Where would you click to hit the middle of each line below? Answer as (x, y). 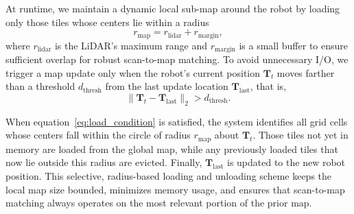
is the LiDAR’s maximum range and (131, 45)
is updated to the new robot (286, 162)
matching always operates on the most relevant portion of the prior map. (159, 203)
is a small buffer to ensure (293, 45)
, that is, (268, 86)
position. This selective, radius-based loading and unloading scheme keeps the (169, 175)
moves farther (306, 72)
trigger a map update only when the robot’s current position (133, 72)
